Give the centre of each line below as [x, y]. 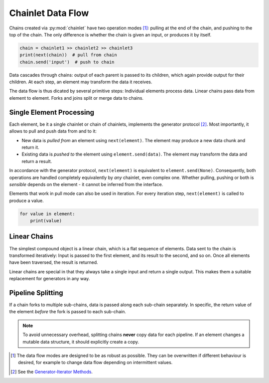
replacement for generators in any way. [50, 279]
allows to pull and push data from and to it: [53, 131]
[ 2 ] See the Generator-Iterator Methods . [52, 372]
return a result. [37, 161]
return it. [30, 147]
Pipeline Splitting [36, 292]
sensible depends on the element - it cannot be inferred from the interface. [86, 184]
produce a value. [27, 200]
